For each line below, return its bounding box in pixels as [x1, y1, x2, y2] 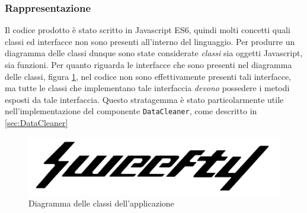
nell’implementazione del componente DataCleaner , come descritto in [5, 105, 257, 117]
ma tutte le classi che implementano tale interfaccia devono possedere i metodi [5, 82, 290, 94]
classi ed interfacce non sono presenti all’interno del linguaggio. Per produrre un [5, 35, 295, 47]
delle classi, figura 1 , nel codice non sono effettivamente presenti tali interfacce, [5, 70, 291, 82]
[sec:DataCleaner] [5, 117, 68, 129]
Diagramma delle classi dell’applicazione [28, 197, 174, 209]
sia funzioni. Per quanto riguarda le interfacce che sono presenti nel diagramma [5, 59, 292, 70]
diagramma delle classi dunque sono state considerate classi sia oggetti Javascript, [5, 47, 303, 59]
